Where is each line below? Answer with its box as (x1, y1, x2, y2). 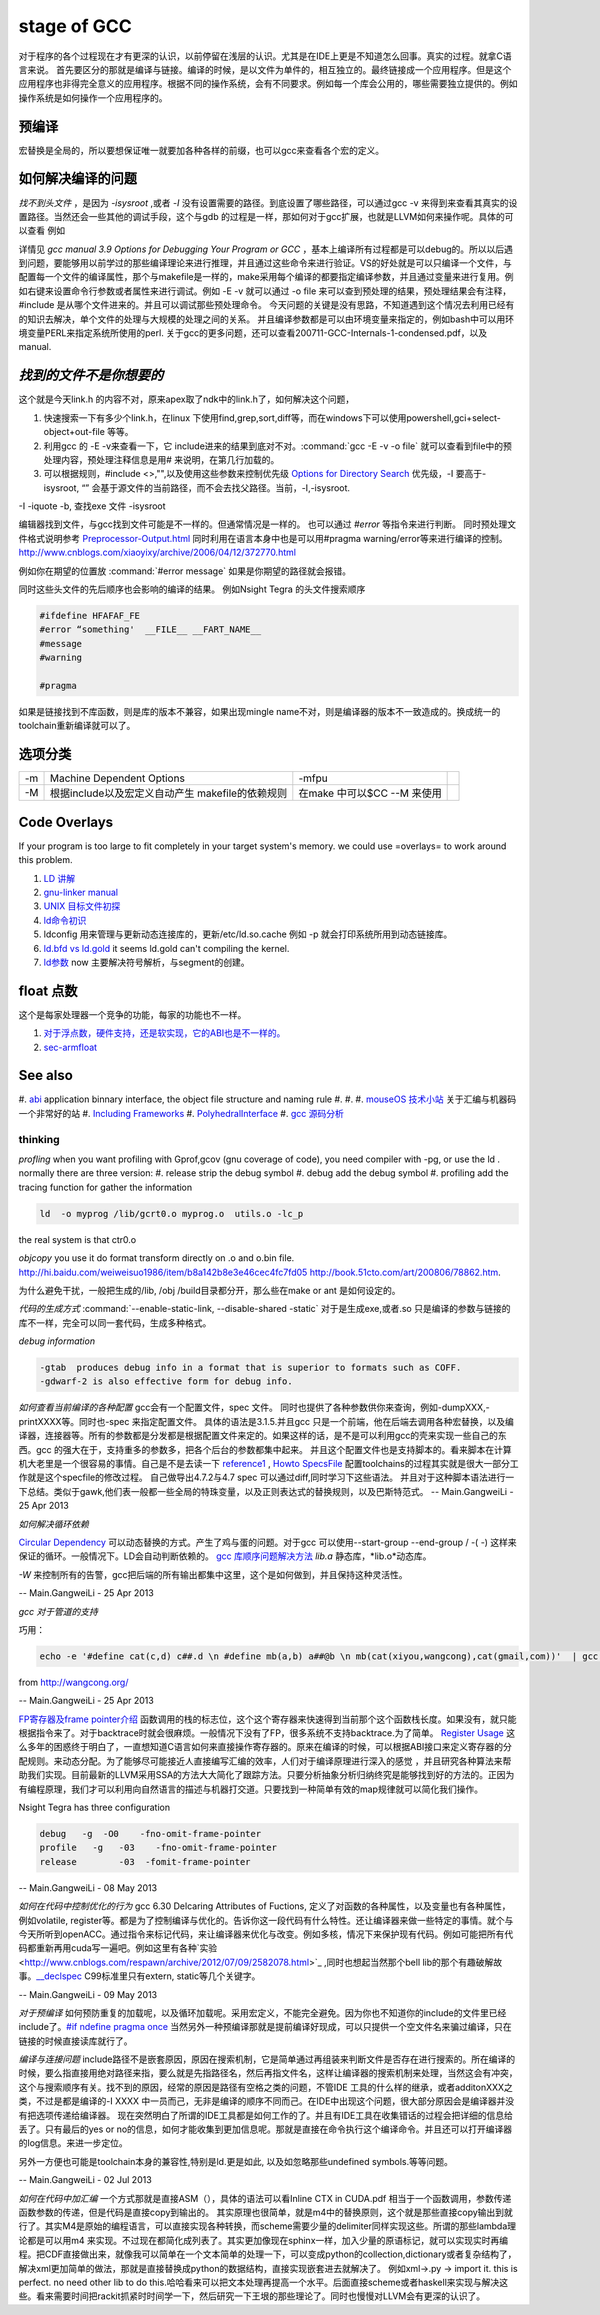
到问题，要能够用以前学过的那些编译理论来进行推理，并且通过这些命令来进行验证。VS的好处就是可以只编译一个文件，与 (18, 257, 512, 269)
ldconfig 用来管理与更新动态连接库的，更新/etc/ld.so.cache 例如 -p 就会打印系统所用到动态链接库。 (43, 928, 453, 940)
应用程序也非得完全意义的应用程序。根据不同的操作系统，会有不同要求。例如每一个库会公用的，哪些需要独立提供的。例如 (18, 78, 518, 90)
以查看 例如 (18, 225, 65, 237)
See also (18, 1067, 74, 1084)
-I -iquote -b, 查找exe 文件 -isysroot (18, 500, 166, 512)
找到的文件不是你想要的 (18, 367, 164, 384)
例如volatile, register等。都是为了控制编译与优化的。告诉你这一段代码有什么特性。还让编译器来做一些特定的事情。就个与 (18, 1914, 514, 1926)
